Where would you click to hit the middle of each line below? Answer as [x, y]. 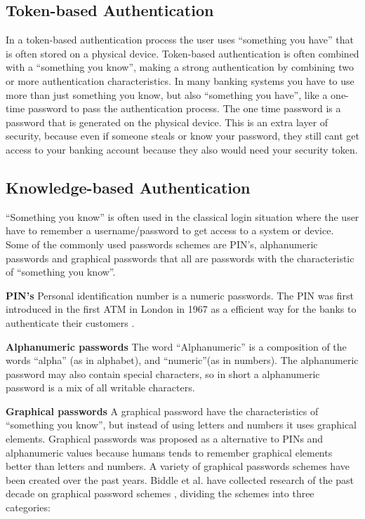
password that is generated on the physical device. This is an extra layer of [167, 122]
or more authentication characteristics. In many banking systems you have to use [180, 80]
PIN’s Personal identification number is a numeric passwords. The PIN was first [180, 295]
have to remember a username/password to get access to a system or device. [170, 230]
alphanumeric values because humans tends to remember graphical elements [169, 452]
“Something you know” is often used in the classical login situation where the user [182, 216]
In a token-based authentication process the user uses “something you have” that [180, 40]
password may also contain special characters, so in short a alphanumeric [163, 373]
